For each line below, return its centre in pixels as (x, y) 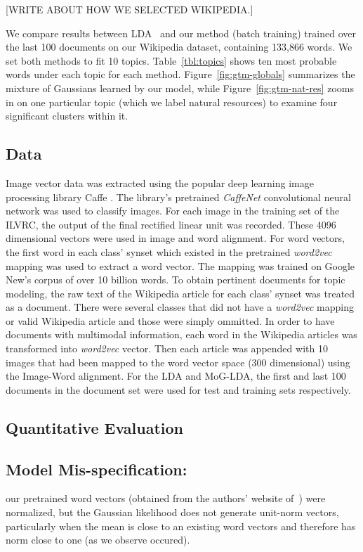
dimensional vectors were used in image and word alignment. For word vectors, (175, 238)
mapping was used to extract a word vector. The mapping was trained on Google (180, 265)
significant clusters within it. (67, 116)
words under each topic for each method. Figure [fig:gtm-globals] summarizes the (180, 74)
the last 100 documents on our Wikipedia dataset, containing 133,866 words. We (179, 47)
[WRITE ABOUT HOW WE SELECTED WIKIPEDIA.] (130, 9)
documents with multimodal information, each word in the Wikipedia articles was (181, 334)
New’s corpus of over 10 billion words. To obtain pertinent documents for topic (176, 280)
